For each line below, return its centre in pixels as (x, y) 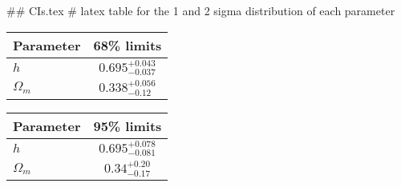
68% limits (128, 45)
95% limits (128, 125)
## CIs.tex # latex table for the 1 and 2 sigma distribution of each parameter (201, 10)
